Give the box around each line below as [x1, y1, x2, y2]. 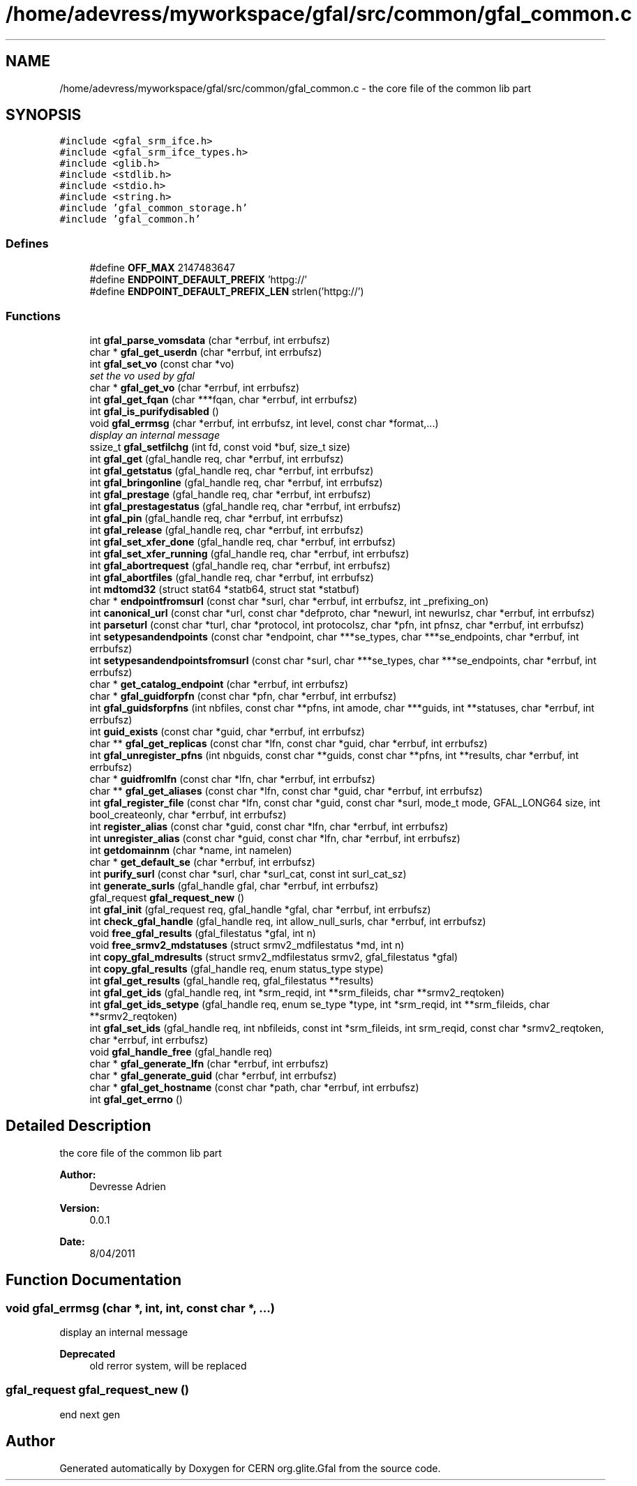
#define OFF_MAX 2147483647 [89, 262, 235, 274]
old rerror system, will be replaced [89, 1360, 247, 1372]
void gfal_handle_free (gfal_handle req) [89, 1045, 273, 1058]
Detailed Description [6, 1117, 151, 1135]
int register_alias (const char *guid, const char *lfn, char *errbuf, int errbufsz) [89, 820, 449, 832]
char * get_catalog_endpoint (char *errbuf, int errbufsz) [89, 677, 349, 690]
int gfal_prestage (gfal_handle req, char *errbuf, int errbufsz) [89, 488, 371, 500]
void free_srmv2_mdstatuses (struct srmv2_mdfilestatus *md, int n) [89, 938, 405, 951]
